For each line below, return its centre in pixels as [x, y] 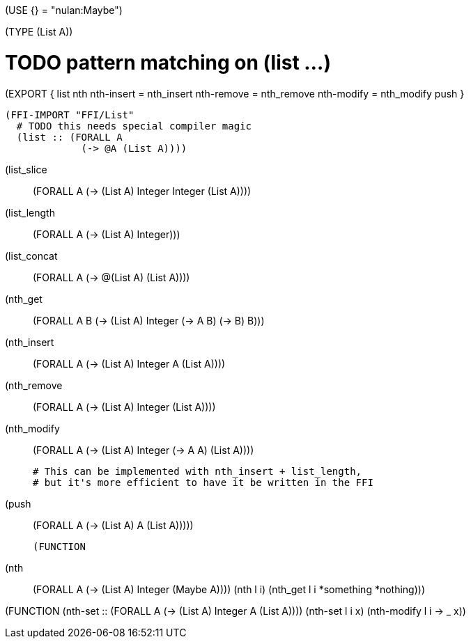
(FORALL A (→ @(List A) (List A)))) [111, 277]
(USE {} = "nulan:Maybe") [64, 10]
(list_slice [26, 169]
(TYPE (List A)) [39, 32]
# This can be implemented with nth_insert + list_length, [198, 471]
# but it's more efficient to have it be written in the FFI [203, 482]
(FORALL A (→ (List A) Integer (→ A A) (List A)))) [144, 450]
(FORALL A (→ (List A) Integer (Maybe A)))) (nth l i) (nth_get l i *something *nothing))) [229, 589]
